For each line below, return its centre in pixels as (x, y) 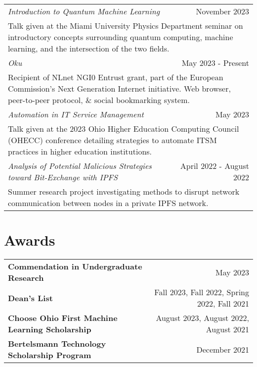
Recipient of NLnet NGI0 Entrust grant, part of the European (116, 77)
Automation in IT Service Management (76, 114)
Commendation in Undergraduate (75, 266)
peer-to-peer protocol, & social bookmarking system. (99, 100)
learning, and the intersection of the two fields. (89, 48)
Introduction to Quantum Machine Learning (84, 11)
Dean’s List (30, 298)
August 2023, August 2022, (202, 318)
